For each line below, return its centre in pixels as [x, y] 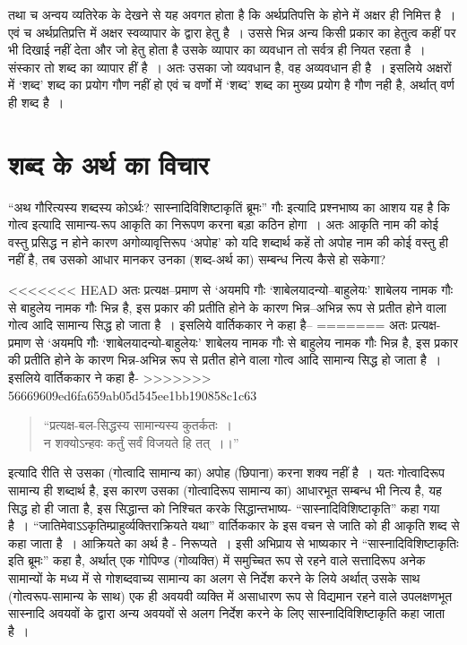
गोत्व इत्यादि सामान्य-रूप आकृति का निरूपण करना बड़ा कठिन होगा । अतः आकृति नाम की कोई [223, 224]
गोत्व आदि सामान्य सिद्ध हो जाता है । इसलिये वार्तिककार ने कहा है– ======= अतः [208, 325]
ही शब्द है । [36, 102]
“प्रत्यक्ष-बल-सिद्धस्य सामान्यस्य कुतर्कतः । [138, 425]
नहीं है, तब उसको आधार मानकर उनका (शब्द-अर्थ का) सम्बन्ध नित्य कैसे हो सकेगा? [197, 259]
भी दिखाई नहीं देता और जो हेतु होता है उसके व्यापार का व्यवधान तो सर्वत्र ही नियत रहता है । [217, 50]
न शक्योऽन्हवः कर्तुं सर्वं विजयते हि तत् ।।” [141, 442]
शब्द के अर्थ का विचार [108, 163]
